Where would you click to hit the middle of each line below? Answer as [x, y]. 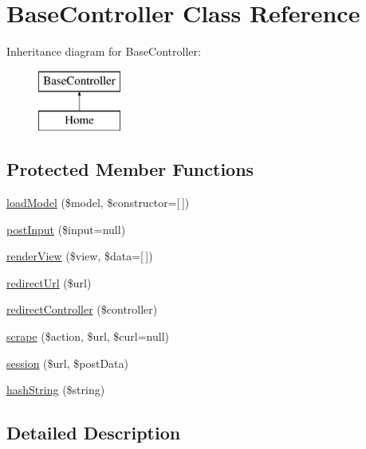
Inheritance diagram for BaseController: [104, 51]
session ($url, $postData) [68, 363]
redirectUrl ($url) [49, 282]
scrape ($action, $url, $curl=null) [88, 336]
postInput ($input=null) [66, 229]
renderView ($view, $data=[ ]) [80, 256]
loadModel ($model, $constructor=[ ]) [98, 203]
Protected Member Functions [130, 169]
